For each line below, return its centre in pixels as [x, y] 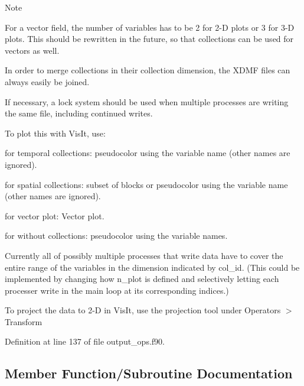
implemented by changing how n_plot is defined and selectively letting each [142, 279]
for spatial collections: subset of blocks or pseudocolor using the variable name [146, 184]
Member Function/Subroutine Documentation [149, 373]
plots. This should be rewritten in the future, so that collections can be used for [149, 39]
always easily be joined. [47, 81]
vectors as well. [32, 50]
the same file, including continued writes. [79, 113]
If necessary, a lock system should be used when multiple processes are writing [147, 101]
